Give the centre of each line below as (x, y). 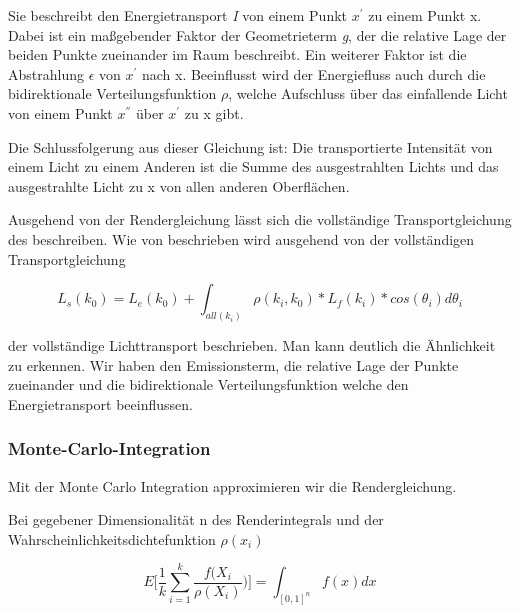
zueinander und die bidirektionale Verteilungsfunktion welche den (208, 384)
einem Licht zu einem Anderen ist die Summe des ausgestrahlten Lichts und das (253, 166)
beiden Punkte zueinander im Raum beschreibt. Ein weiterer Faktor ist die (237, 54)
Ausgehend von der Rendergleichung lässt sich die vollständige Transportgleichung (260, 219)
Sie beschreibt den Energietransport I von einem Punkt (178, 15)
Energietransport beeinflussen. (100, 403)
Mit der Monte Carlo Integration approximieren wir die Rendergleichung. (232, 485)
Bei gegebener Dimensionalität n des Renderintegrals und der (196, 519)
